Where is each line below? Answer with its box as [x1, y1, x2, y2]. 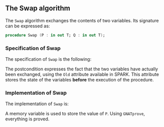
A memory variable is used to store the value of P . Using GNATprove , [5, 111, 145, 117]
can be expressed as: [5, 23, 50, 29]
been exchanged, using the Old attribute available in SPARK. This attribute [5, 71, 159, 77]
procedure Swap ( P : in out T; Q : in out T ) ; [5, 32, 105, 37]
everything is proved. [5, 116, 50, 122]
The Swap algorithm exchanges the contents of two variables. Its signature [5, 17, 159, 23]
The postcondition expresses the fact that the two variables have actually [5, 66, 158, 72]
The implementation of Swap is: [5, 101, 69, 107]
